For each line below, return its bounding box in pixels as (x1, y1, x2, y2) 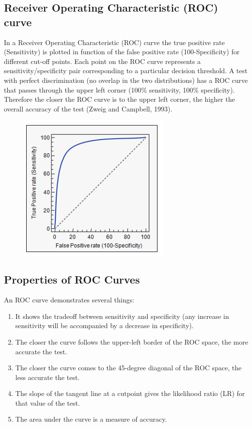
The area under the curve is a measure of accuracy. (15, 414, 167, 424)
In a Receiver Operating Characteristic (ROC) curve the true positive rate (4, 37, 225, 47)
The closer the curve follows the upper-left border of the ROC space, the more (15, 336, 248, 347)
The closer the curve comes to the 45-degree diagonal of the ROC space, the (15, 363, 242, 373)
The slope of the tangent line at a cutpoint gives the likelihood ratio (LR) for (15, 388, 245, 398)
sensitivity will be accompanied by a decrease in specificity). (15, 320, 194, 331)
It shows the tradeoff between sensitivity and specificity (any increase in (15, 311, 229, 321)
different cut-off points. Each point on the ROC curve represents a (4, 56, 201, 66)
